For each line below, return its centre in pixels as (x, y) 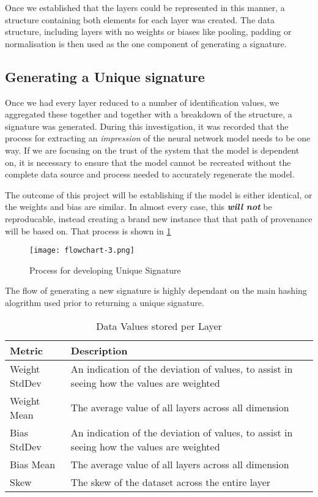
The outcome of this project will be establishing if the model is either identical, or (159, 194)
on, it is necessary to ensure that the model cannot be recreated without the (148, 162)
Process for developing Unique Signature (105, 270)
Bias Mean (33, 464)
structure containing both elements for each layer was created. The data (140, 19)
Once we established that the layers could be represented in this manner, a (145, 7)
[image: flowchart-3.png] (82, 251)
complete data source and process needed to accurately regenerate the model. (150, 174)
